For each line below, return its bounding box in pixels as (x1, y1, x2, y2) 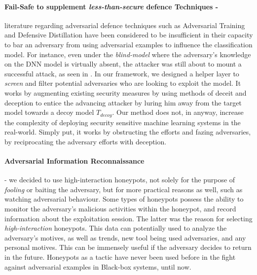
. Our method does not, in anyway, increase (112, 107, 244, 117)
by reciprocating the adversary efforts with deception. (4, 136, 167, 146)
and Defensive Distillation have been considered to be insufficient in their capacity (4, 30, 253, 40)
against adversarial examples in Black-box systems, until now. (4, 261, 191, 272)
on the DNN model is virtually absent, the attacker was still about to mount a (4, 59, 242, 69)
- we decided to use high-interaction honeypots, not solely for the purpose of (4, 174, 235, 185)
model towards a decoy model (4, 107, 94, 117)
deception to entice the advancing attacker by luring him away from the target (4, 97, 242, 107)
